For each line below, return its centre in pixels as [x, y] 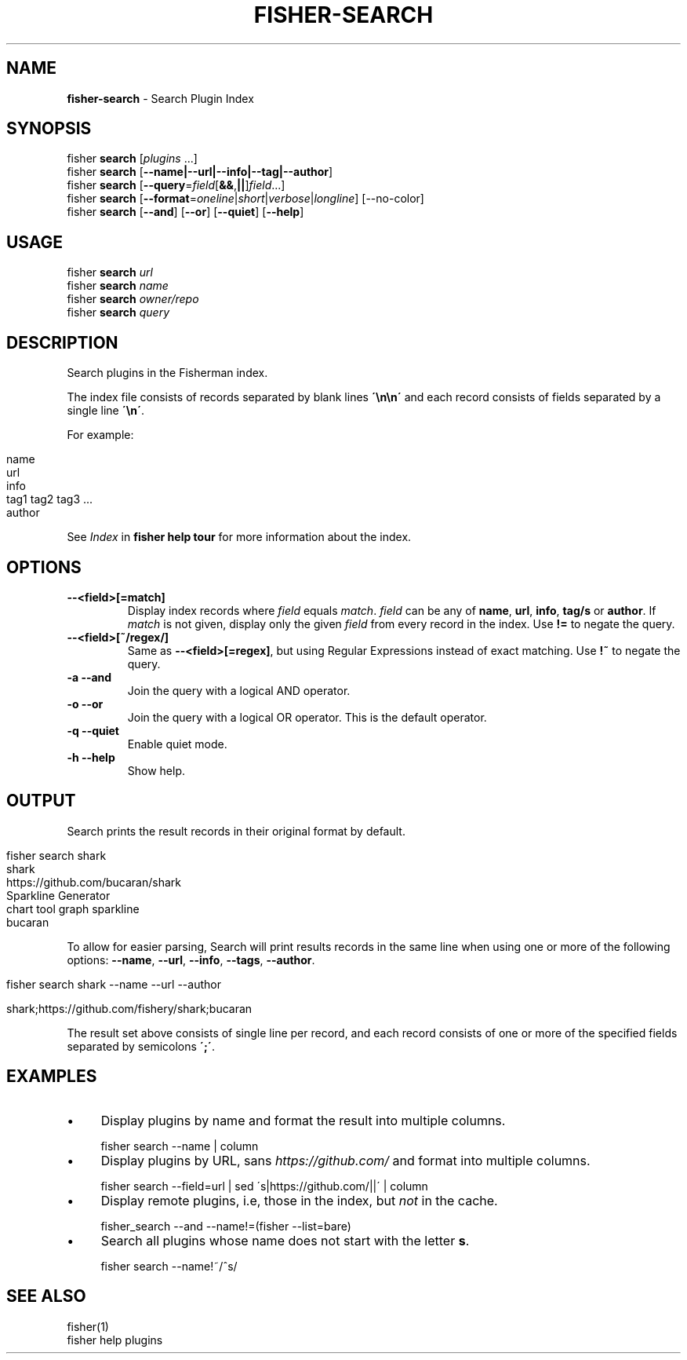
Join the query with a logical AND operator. [239, 690]
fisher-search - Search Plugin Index [160, 98]
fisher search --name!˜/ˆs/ [169, 1266]
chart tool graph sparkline [73, 908]
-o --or [85, 704]
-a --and [89, 677]
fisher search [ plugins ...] [132, 159]
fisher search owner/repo [133, 299]
